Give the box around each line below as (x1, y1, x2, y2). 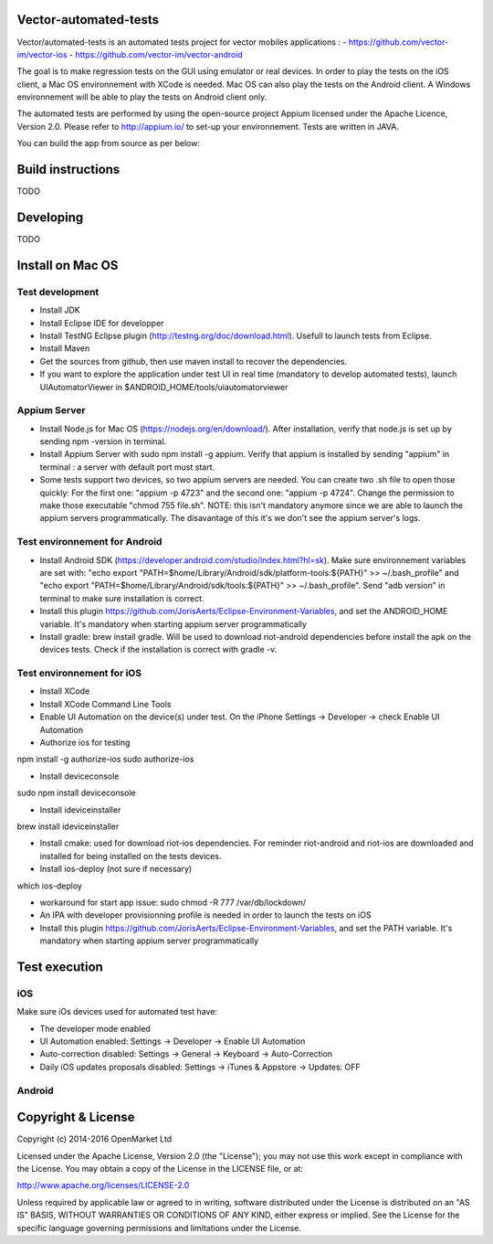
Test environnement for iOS (16, 667, 142, 680)
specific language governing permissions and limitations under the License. (16, 1222, 301, 1233)
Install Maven (39, 343, 90, 354)
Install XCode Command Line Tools (39, 698, 172, 709)
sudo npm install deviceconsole (16, 787, 136, 799)
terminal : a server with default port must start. (39, 462, 215, 473)
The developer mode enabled (39, 1023, 151, 1034)
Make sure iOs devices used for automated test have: (16, 1006, 218, 1017)
